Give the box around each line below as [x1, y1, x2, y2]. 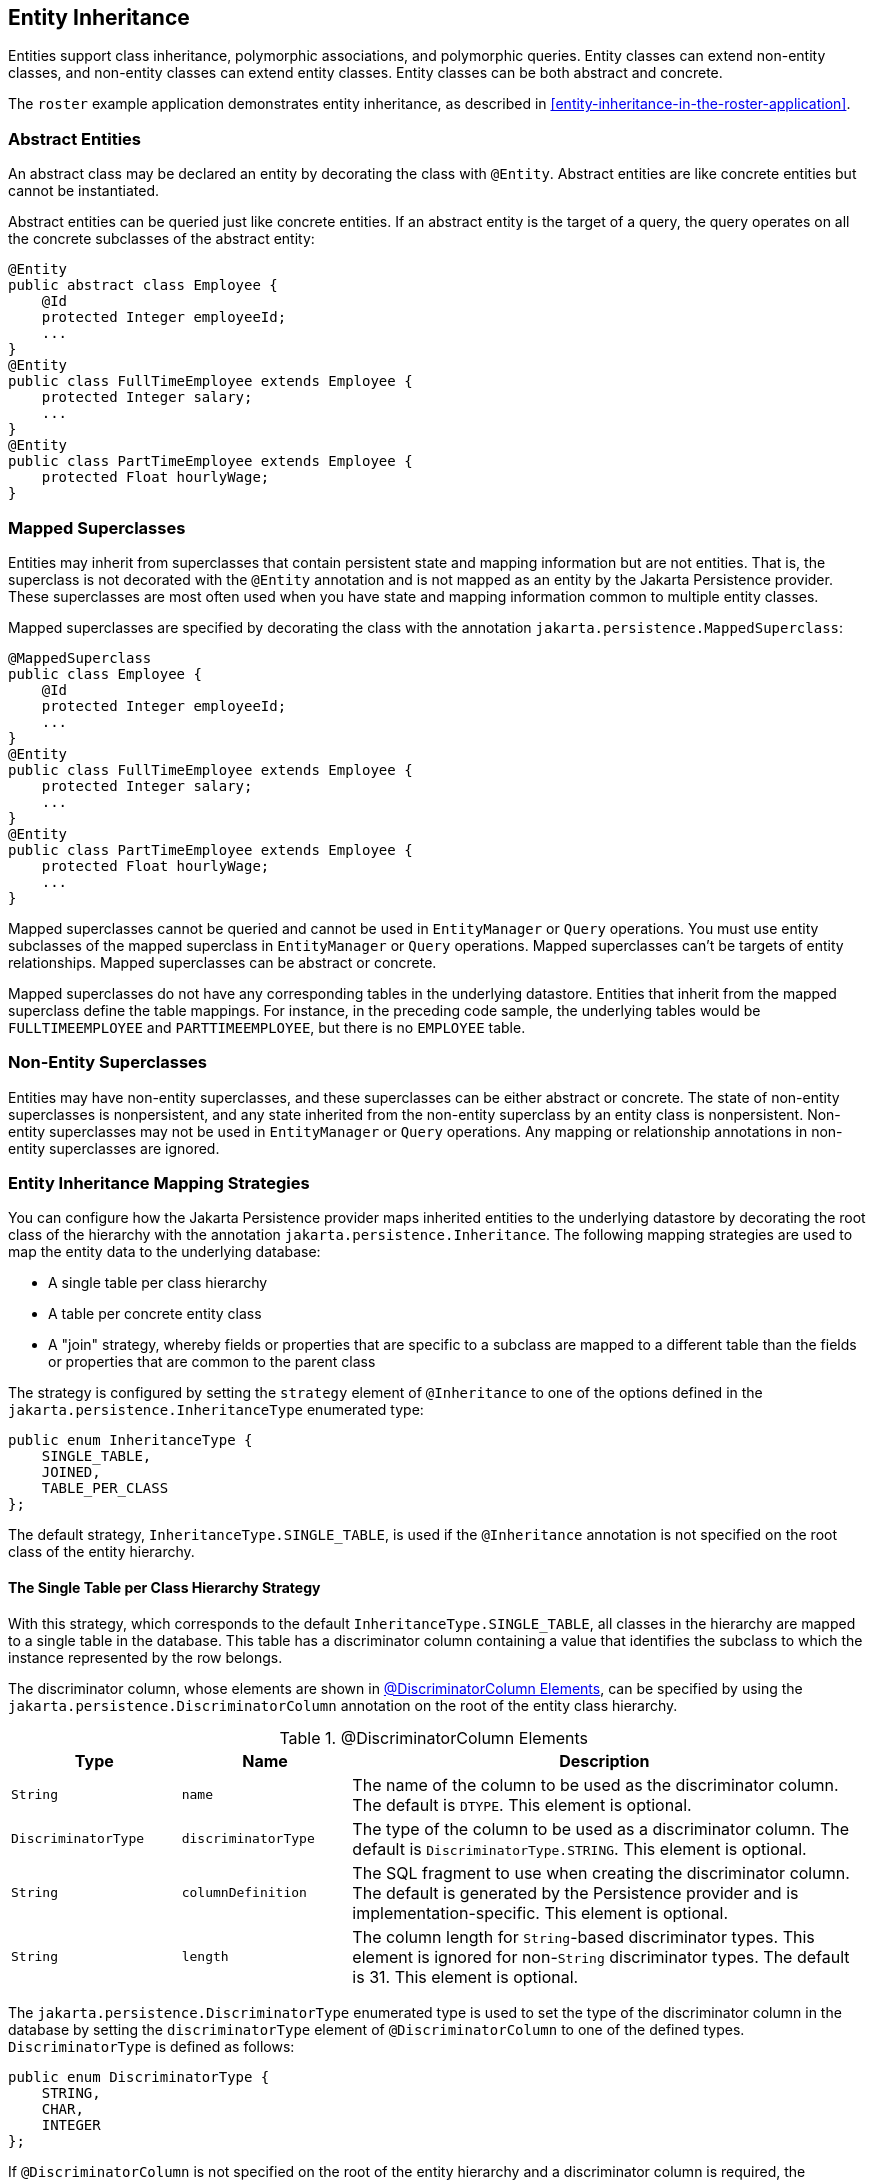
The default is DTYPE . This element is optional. [352, 1794, 692, 1815]
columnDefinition [181, 1885, 307, 1901]
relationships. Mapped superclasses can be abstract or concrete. [8, 953, 437, 971]
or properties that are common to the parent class [48, 1353, 376, 1371]
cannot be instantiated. [8, 182, 159, 200]
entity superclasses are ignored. [8, 1139, 220, 1157]
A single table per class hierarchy [48, 1274, 268, 1292]
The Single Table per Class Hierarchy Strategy [8, 1579, 321, 1597]
